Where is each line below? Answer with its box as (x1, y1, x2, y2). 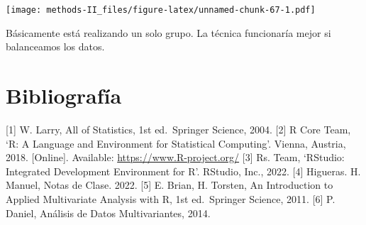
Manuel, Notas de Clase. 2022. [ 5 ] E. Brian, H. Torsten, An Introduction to (6, 177, 333, 192)
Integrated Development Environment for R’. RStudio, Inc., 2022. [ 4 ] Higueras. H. (6, 163, 361, 178)
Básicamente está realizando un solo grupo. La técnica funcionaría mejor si (6, 25, 331, 40)
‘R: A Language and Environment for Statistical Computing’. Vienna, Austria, (6, 136, 346, 150)
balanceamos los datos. (6, 39, 105, 54)
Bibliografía (6, 81, 122, 110)
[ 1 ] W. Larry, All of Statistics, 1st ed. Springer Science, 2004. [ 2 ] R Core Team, (6, 121, 351, 136)
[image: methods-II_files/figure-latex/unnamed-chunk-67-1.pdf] (6, 5, 316, 15)
